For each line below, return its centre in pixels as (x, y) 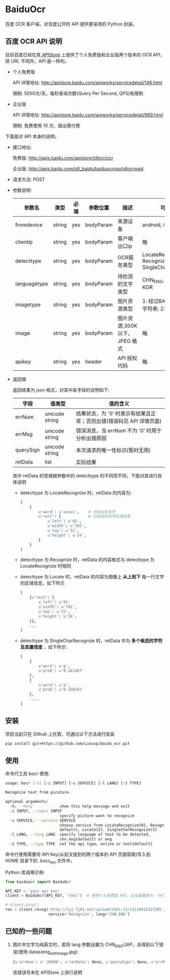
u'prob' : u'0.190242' (61, 690)
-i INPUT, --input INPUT (36, 811)
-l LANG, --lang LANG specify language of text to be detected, (80, 835)
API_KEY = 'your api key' (32, 891)
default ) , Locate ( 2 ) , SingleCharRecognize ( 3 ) (108, 830)
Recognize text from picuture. (38, 793)
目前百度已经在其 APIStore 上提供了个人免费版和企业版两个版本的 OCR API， (85, 55)
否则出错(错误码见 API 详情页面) (124, 421)
